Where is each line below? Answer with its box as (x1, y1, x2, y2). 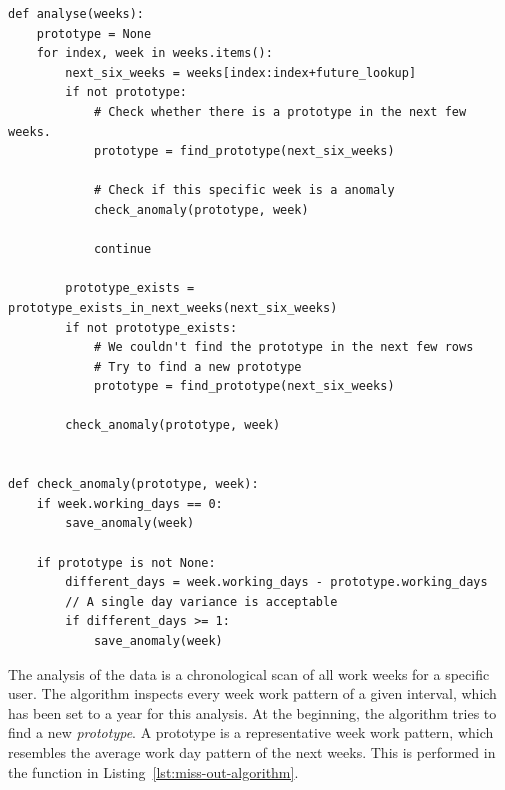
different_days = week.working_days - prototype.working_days (65, 575, 488, 590)
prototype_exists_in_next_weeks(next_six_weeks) (8, 300, 338, 315)
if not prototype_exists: (65, 320, 238, 335)
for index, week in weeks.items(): (36, 46, 273, 61)
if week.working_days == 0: (36, 496, 223, 511)
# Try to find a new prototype (93, 359, 302, 374)
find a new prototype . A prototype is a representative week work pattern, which (8, 722, 494, 743)
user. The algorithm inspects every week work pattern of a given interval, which (8, 683, 497, 704)
